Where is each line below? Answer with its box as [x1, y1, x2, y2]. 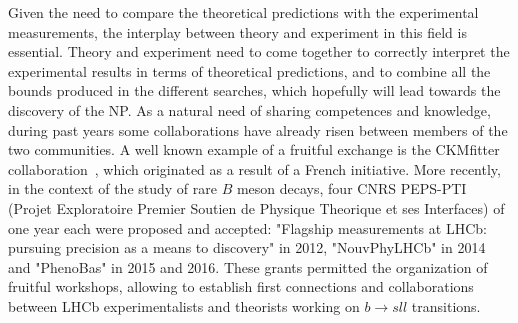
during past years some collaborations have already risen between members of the [8, 119, 508, 140]
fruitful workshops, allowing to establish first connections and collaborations [8, 276, 474, 297]
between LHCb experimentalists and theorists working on [8, 295, 360, 316]
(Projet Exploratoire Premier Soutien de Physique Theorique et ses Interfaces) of [8, 197, 505, 218]
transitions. [411, 295, 481, 316]
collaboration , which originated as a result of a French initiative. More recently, [8, 158, 501, 179]
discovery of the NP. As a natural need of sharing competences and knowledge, [8, 99, 491, 120]
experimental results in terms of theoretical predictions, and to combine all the [8, 60, 491, 81]
